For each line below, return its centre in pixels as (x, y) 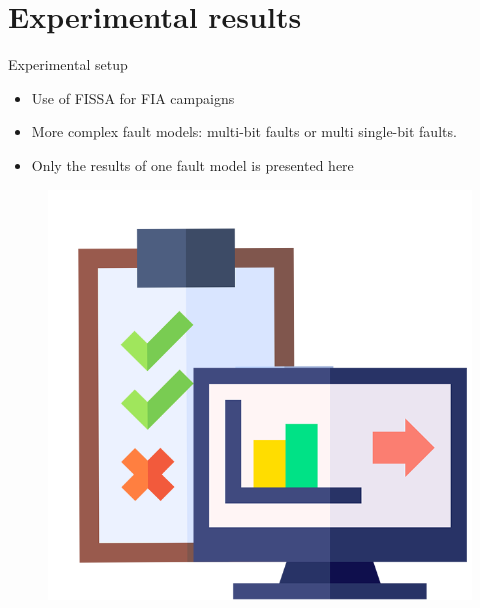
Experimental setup (68, 64)
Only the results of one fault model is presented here (192, 164)
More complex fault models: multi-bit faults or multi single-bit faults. (244, 131)
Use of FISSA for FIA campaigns (133, 97)
